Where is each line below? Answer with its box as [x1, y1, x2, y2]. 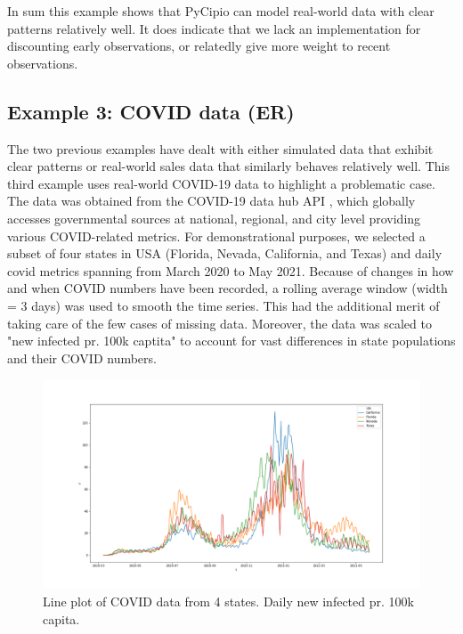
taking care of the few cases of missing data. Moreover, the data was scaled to [7, 313, 432, 332]
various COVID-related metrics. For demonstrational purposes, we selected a [7, 226, 426, 245]
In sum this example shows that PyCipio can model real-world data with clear [7, 2, 435, 20]
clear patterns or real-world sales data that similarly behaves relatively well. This [7, 157, 450, 175]
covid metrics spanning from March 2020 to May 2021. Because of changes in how [7, 261, 454, 280]
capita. [43, 609, 80, 628]
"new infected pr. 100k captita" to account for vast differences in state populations [7, 331, 456, 350]
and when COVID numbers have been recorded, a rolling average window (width [7, 279, 448, 297]
